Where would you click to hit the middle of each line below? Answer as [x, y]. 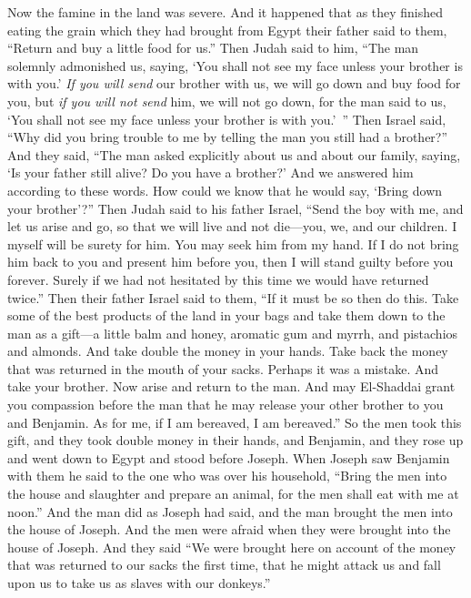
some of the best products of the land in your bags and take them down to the [226, 315]
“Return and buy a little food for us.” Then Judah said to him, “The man [213, 48]
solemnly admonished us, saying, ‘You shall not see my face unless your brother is [235, 65]
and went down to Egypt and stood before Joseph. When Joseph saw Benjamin [229, 457]
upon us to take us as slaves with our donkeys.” [139, 583]
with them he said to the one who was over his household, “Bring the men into [227, 476]
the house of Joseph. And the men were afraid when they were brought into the [229, 529]
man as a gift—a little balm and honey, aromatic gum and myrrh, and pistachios [233, 333]
